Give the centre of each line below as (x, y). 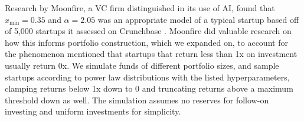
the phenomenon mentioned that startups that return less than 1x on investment (151, 54)
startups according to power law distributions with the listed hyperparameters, (147, 77)
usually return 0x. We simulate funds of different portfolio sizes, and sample (142, 65)
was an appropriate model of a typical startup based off (198, 19)
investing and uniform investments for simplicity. (93, 111)
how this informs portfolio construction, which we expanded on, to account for (146, 42)
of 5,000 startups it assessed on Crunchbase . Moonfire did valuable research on (148, 31)
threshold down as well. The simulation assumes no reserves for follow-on (137, 100)
